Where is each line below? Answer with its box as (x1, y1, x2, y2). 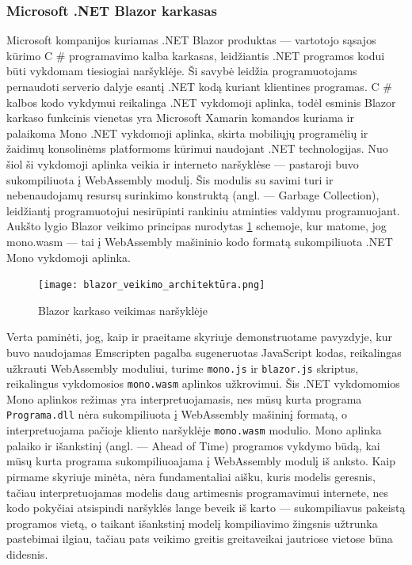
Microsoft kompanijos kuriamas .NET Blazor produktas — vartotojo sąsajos (6, 32, 376, 48)
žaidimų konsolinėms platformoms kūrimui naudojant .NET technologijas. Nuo (6, 140, 388, 157)
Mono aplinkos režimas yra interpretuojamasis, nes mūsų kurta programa (6, 390, 362, 407)
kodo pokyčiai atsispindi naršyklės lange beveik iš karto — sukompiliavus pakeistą (6, 499, 406, 516)
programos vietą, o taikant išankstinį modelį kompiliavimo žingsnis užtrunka (6, 514, 378, 531)
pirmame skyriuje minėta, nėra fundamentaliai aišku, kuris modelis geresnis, (6, 468, 376, 484)
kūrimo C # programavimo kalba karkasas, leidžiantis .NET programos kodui (6, 47, 385, 63)
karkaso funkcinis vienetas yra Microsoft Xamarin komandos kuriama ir (6, 109, 354, 126)
